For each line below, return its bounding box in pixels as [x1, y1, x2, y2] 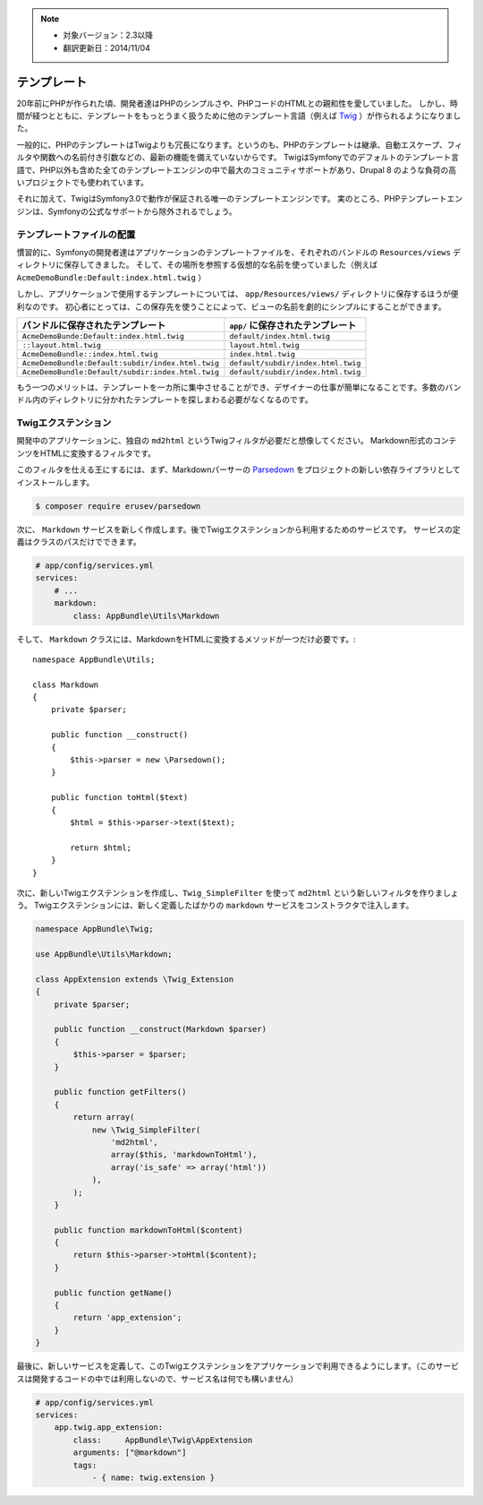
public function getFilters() [54, 1087, 187, 1097]
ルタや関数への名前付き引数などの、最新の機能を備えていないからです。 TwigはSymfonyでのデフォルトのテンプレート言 [16, 152, 460, 163]
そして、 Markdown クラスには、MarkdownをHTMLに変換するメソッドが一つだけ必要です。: [16, 633, 357, 644]
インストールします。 [16, 477, 95, 487]
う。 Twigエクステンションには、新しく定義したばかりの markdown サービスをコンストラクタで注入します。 [16, 900, 414, 911]
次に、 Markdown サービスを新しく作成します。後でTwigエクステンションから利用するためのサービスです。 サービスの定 [16, 524, 461, 535]
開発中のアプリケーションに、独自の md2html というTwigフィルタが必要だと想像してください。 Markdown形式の [16, 435, 434, 446]
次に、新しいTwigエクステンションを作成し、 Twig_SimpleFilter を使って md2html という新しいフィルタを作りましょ [16, 887, 459, 898]
